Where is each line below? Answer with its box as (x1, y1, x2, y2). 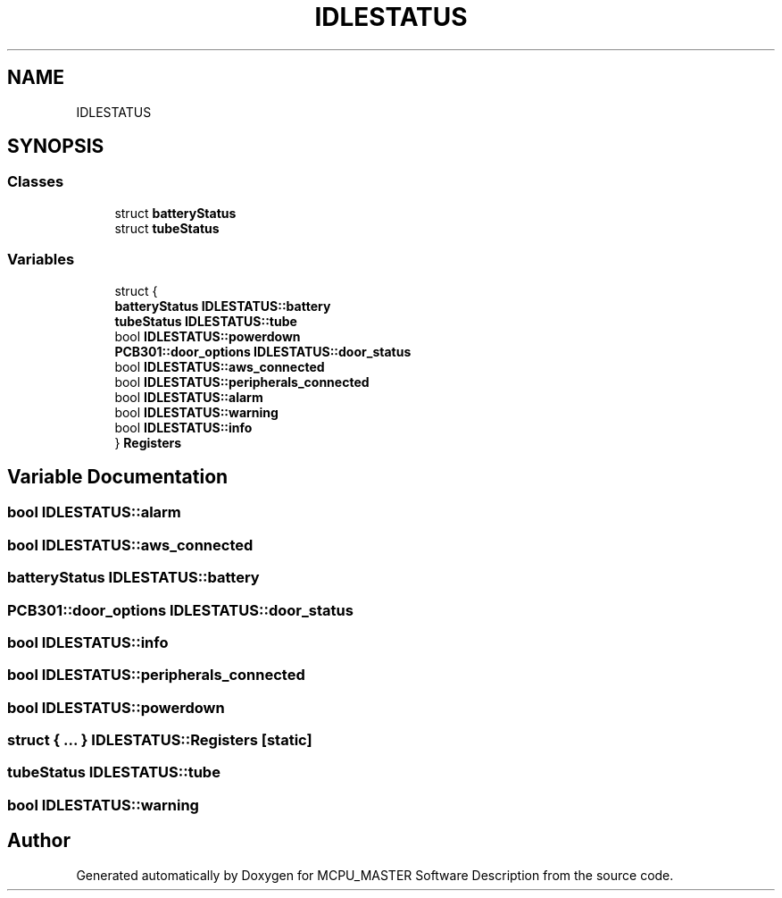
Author (7, 829, 71, 852)
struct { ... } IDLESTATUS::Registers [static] (7, 731, 312, 750)
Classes (7, 172, 64, 191)
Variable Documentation (7, 465, 229, 488)
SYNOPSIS (7, 135, 104, 158)
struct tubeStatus (114, 220, 220, 236)
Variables (7, 250, 75, 269)
